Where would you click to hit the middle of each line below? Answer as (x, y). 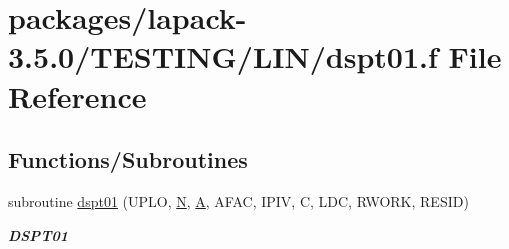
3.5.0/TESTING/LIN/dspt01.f (223, 56)
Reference (77, 95)
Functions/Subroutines (128, 159)
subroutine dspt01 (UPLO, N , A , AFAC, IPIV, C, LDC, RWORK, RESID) (238, 200)
